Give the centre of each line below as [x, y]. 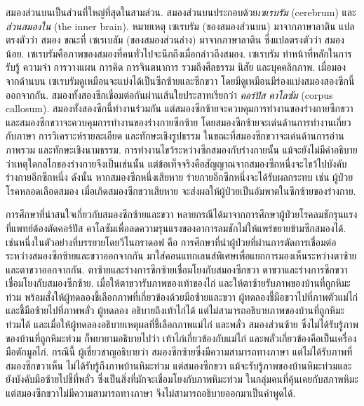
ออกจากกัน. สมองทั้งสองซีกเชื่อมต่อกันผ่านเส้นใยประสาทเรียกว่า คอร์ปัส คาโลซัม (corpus [169, 94]
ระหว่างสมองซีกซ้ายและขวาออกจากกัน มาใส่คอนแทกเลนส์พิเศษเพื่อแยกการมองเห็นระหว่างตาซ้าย [181, 256]
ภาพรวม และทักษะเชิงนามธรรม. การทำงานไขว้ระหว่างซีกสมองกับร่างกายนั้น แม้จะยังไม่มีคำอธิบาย [182, 149]
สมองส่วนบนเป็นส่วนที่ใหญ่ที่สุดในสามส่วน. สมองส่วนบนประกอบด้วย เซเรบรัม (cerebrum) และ [181, 12]
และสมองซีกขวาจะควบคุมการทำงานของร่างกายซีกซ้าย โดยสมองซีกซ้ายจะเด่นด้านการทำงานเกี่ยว [178, 122]
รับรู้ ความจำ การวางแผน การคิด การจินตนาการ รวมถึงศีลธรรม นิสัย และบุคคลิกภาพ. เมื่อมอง [176, 67]
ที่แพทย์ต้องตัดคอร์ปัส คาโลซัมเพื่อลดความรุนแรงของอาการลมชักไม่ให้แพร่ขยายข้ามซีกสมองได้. [176, 228]
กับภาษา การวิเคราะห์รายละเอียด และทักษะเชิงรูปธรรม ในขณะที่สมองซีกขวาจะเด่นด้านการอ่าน [175, 136]
